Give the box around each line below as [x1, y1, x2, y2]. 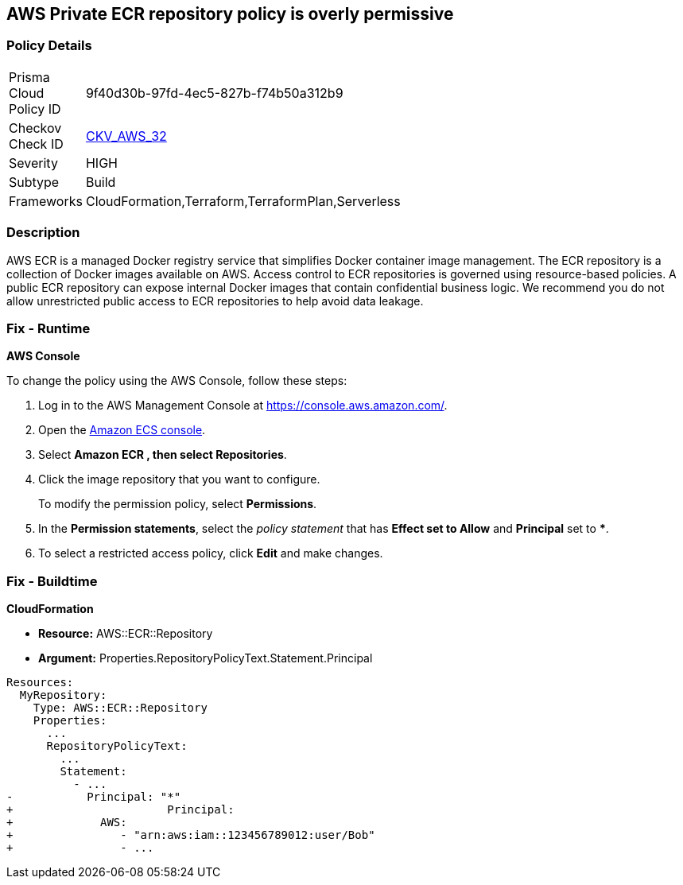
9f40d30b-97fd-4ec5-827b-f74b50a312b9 [85, 84, 343, 101]
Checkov [9, 119, 62, 136]
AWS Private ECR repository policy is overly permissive [6, 4, 454, 24]
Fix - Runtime [6, 320, 91, 336]
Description [6, 224, 80, 241]
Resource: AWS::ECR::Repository [38, 627, 213, 641]
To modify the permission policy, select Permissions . [38, 497, 317, 511]
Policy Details [6, 37, 92, 54]
